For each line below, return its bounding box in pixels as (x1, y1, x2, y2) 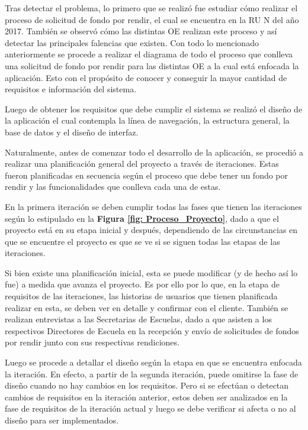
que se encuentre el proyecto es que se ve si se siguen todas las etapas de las (5, 235, 280, 247)
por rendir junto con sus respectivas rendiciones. (5, 336, 179, 348)
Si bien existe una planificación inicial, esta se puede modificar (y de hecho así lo (5, 266, 298, 279)
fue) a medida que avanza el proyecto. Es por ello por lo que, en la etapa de (5, 278, 280, 290)
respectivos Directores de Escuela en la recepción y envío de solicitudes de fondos (5, 324, 299, 337)
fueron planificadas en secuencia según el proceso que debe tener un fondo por (5, 169, 288, 181)
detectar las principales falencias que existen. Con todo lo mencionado (5, 36, 259, 49)
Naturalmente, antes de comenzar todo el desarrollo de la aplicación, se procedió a (5, 146, 303, 158)
